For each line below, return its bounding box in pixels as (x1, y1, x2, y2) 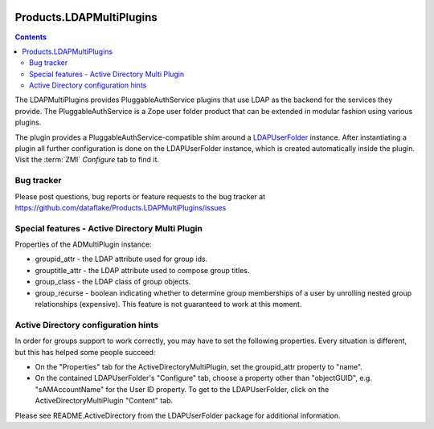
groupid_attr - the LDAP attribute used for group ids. (35, 254, 208, 264)
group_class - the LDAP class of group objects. (35, 277, 191, 287)
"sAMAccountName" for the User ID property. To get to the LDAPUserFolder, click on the (35, 384, 330, 394)
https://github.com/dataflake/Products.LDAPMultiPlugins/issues (14, 202, 227, 212)
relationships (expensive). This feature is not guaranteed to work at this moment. (35, 300, 302, 309)
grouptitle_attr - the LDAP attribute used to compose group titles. (35, 265, 250, 275)
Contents (14, 32, 47, 42)
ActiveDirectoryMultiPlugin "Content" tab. (35, 396, 174, 406)
